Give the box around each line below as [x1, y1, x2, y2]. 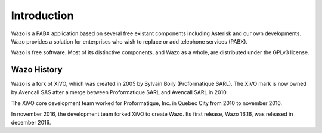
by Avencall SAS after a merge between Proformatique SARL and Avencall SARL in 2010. [11, 88, 228, 95]
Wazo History [11, 64, 63, 75]
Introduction [11, 9, 74, 22]
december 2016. [11, 119, 51, 126]
